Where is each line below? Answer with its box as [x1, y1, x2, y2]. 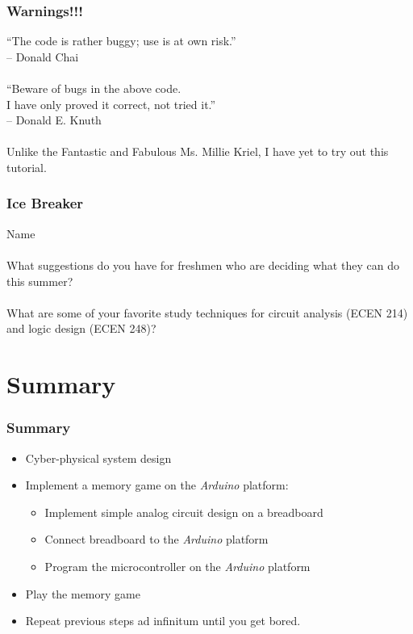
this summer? [6, 272, 73, 289]
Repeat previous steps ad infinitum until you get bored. [25, 612, 301, 629]
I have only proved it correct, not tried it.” [6, 95, 216, 112]
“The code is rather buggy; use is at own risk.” [6, 32, 236, 49]
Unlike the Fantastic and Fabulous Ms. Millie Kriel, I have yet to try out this [6, 143, 389, 160]
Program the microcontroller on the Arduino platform [44, 557, 311, 574]
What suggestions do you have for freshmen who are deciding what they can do [6, 256, 399, 273]
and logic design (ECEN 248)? [6, 320, 156, 337]
